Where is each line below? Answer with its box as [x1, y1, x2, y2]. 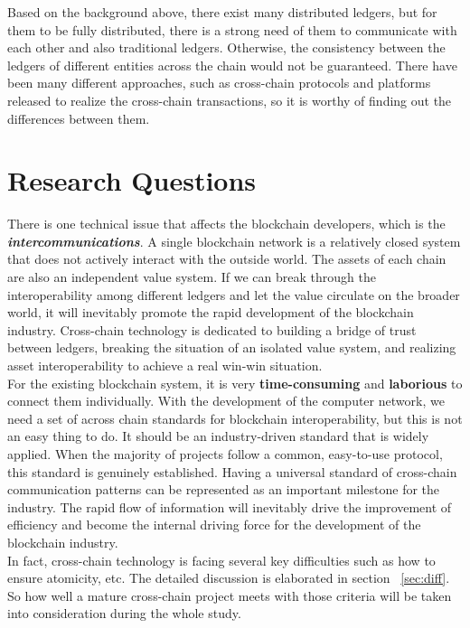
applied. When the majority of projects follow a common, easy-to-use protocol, [7, 445, 443, 463]
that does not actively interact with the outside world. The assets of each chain [7, 249, 446, 268]
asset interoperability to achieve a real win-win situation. [7, 356, 323, 375]
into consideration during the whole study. [7, 604, 241, 623]
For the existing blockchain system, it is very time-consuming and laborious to [7, 373, 463, 392]
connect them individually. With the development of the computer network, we [7, 391, 445, 410]
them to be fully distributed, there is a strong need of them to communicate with [7, 20, 457, 39]
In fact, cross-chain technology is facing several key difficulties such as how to [7, 550, 436, 569]
